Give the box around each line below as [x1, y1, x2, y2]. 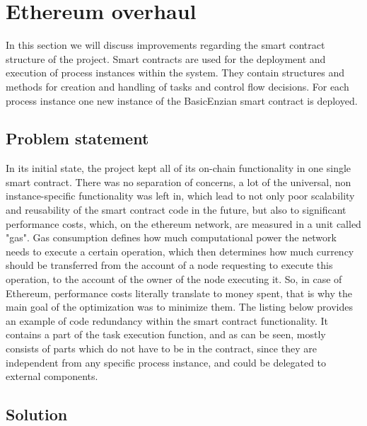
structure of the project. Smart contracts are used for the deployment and [6, 51, 326, 66]
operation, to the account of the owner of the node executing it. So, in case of [6, 272, 342, 287]
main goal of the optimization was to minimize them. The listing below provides [6, 299, 354, 314]
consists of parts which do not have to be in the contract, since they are [6, 341, 317, 356]
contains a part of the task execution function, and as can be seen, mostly [6, 327, 326, 342]
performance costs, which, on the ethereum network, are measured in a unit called [6, 216, 361, 231]
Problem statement [6, 127, 149, 149]
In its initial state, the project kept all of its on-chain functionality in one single [6, 161, 351, 175]
